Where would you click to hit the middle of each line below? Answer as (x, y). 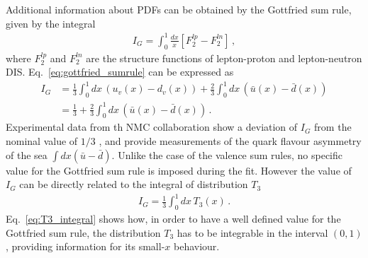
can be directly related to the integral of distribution (134, 184)
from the (333, 127)
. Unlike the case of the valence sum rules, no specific (227, 154)
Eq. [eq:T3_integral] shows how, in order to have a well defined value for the (173, 219)
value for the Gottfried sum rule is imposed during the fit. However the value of (179, 170)
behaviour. (196, 246)
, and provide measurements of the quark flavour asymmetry (230, 140)
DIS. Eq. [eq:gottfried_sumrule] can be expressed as (120, 72)
